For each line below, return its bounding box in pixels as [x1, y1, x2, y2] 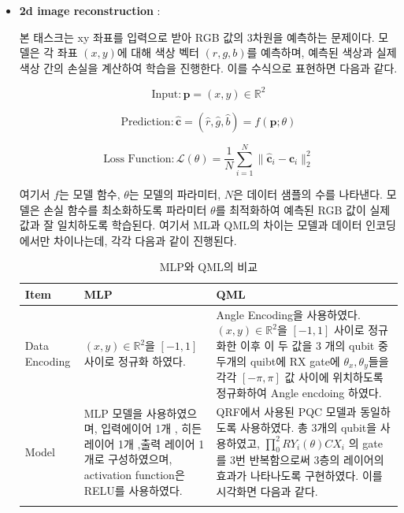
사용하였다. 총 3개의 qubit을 [240, 419, 377, 436]
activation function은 [83, 466, 185, 482]
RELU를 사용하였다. [83, 481, 183, 498]
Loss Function [103, 153, 172, 165]
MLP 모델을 [83, 404, 143, 421]
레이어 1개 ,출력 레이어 [83, 435, 195, 452]
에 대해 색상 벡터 [117, 44, 199, 61]
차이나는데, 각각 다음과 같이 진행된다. [54, 232, 237, 248]
